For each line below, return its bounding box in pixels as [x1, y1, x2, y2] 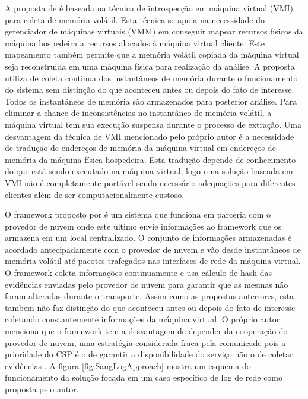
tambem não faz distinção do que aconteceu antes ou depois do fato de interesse [5, 301, 296, 313]
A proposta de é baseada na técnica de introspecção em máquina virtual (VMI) [5, 2, 294, 14]
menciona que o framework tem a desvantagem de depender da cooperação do [5, 325, 288, 337]
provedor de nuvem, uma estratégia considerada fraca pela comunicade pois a [5, 336, 286, 348]
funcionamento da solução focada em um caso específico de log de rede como [5, 371, 283, 384]
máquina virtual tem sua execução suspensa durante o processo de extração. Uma [5, 118, 301, 130]
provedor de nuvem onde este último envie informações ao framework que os [5, 219, 282, 232]
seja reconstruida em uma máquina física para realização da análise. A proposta [5, 59, 295, 72]
